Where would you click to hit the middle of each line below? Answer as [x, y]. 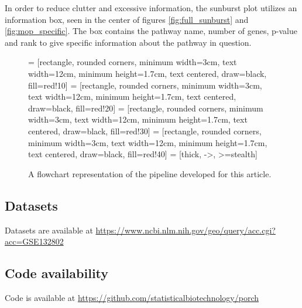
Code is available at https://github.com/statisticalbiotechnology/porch [132, 297]
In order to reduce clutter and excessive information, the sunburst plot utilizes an [151, 8]
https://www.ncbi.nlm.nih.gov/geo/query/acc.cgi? [186, 230]
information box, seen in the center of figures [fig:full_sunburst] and [127, 19]
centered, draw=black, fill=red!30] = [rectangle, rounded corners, [145, 131]
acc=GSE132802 [34, 241]
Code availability [57, 273]
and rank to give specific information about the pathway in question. [128, 42]
